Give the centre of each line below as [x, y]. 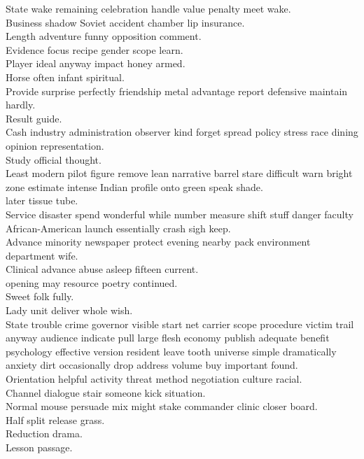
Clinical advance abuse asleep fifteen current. [102, 269]
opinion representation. [55, 145]
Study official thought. [54, 159]
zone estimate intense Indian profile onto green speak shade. [134, 186]
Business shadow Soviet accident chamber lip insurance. [125, 22]
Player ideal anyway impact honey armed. [96, 63]
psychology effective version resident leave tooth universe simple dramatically [171, 351]
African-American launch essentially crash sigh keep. [118, 228]
